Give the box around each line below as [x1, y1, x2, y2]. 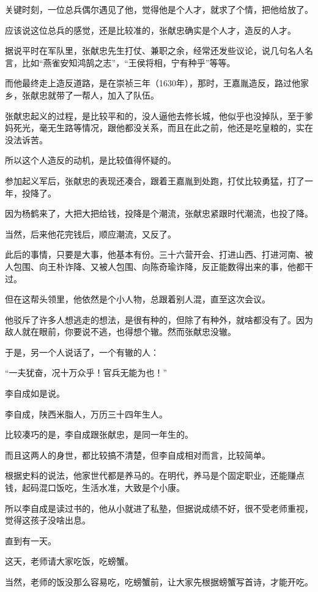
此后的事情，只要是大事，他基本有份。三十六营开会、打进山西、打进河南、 [5, 248, 305, 261]
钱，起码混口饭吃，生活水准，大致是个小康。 [5, 481, 185, 494]
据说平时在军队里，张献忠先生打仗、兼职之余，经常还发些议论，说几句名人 [5, 44, 305, 57]
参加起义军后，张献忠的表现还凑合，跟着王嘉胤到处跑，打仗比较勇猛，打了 [5, 174, 305, 187]
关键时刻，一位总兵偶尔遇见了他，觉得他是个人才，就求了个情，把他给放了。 [5, 3, 313, 15]
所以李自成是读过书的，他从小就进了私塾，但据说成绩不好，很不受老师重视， [5, 501, 313, 514]
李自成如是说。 [5, 387, 65, 400]
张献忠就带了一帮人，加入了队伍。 [21, 88, 159, 101]
